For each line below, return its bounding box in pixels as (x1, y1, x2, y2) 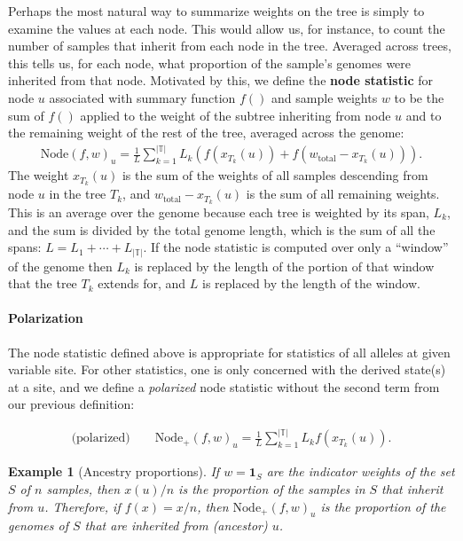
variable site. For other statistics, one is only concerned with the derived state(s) (8, 360, 446, 379)
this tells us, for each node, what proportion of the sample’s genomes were (8, 53, 412, 72)
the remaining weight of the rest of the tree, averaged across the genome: (8, 123, 404, 142)
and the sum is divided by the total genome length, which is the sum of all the (8, 220, 436, 239)
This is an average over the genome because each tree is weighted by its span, (8, 202, 429, 221)
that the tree (8, 274, 77, 293)
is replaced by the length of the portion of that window (134, 256, 435, 275)
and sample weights (271, 88, 378, 106)
